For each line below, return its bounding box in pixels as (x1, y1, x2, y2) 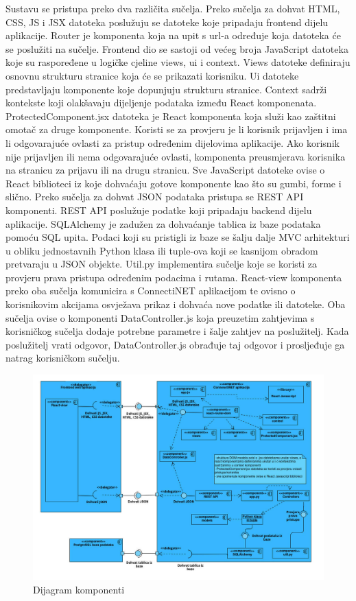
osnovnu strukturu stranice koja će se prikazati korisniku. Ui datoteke (5, 68, 299, 82)
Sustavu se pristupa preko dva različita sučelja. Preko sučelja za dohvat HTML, (5, 1, 340, 15)
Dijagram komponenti (33, 582, 125, 596)
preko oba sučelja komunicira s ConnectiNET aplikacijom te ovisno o (5, 283, 296, 298)
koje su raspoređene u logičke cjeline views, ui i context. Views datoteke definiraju (5, 55, 351, 69)
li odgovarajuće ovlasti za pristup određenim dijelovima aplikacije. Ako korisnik (5, 135, 340, 150)
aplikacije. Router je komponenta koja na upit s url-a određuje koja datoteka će (5, 28, 341, 43)
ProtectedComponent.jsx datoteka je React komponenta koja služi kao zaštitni (5, 108, 336, 123)
